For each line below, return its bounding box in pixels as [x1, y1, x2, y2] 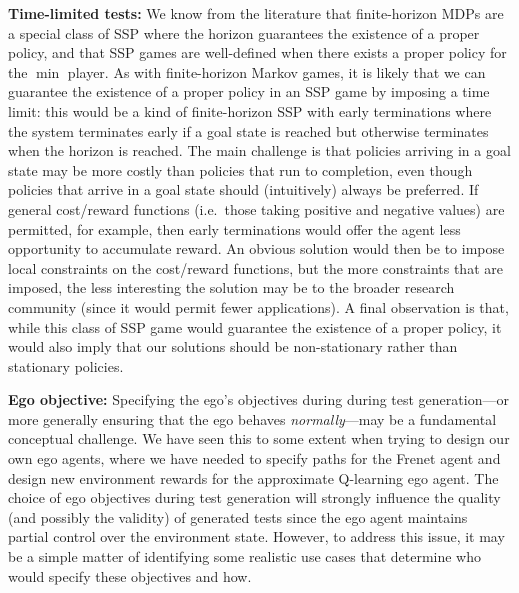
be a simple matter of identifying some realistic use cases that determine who [8, 546, 482, 567]
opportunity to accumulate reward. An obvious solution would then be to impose [8, 238, 505, 259]
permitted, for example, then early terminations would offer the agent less [8, 218, 461, 239]
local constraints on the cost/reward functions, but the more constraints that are [8, 257, 503, 278]
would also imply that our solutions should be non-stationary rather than [8, 336, 458, 357]
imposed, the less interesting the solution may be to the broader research [8, 277, 455, 298]
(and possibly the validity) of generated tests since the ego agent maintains [8, 506, 468, 527]
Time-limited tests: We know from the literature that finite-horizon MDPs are [8, 3, 504, 23]
